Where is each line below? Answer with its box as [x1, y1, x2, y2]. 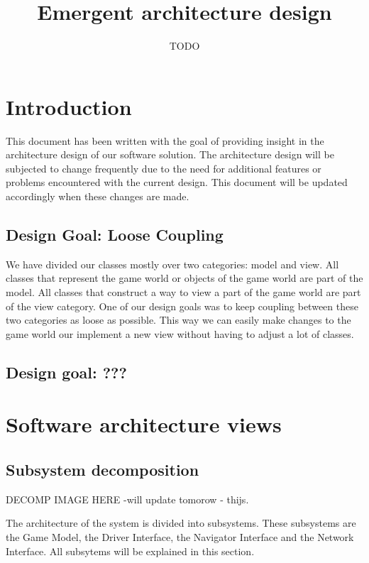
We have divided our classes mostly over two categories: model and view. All [6, 256, 339, 271]
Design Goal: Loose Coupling [6, 224, 224, 246]
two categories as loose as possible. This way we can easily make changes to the [6, 312, 351, 327]
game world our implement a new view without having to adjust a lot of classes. [6, 326, 354, 341]
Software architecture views [6, 410, 282, 439]
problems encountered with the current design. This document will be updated [6, 175, 348, 190]
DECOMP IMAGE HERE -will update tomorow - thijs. [6, 491, 249, 506]
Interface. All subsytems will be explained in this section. [6, 543, 255, 558]
